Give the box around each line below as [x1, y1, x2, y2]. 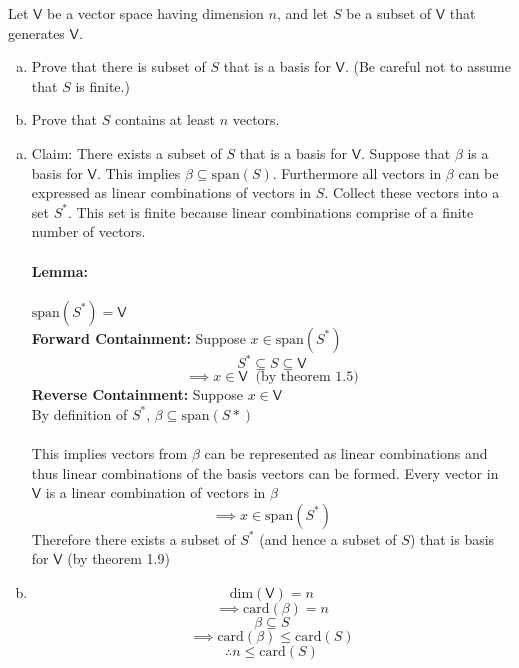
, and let [276, 3, 329, 23]
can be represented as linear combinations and [204, 443, 488, 464]
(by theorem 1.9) [67, 548, 170, 569]
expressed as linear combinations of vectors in [31, 182, 312, 203]
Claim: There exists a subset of [31, 142, 222, 163]
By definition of [31, 403, 128, 424]
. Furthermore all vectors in [272, 162, 442, 183]
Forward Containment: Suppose [31, 327, 246, 348]
